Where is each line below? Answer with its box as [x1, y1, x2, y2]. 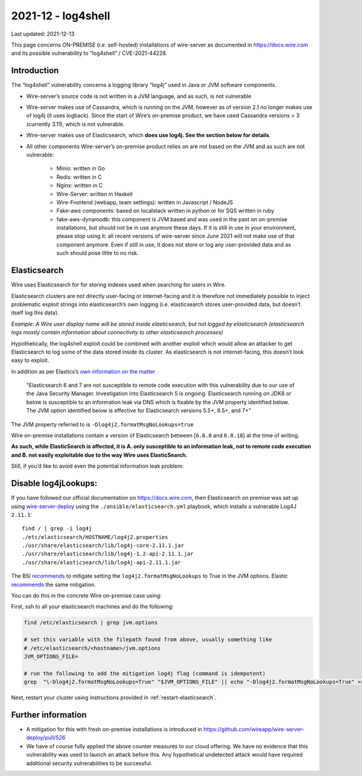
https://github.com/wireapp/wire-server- [203, 726, 305, 733]
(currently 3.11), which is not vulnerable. [26, 120, 125, 128]
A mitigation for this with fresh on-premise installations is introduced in [26, 726, 202, 733]
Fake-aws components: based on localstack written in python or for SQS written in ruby [56, 207, 275, 215]
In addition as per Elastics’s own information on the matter [11, 367, 156, 375]
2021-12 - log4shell [11, 9, 110, 22]
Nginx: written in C [56, 182, 103, 189]
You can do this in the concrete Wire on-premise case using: [11, 592, 162, 600]
